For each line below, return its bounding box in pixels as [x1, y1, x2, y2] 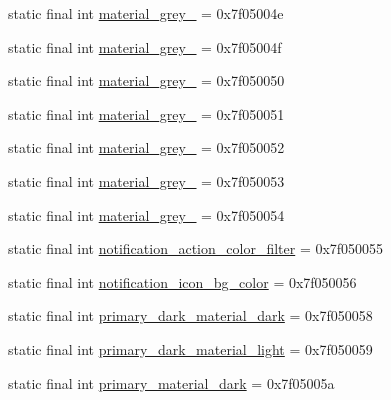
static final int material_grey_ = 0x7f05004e [8, 3, 284, 23]
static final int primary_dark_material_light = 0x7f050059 [8, 338, 373, 359]
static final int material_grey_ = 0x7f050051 [8, 103, 285, 124]
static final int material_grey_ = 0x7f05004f [8, 36, 282, 57]
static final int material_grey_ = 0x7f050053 [8, 170, 285, 191]
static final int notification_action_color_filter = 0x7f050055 [8, 238, 384, 259]
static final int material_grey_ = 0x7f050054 [8, 204, 285, 225]
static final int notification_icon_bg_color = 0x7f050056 [8, 271, 357, 292]
